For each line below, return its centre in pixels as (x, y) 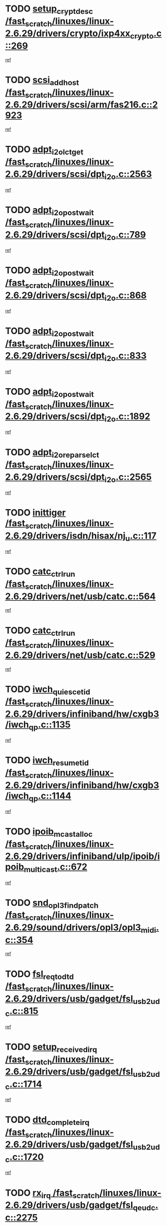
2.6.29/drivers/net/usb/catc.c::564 (81, 596)
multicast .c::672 (56, 868)
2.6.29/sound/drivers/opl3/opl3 (73, 928)
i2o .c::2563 (128, 175)
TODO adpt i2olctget (44, 150)
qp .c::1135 (50, 725)
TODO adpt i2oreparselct (52, 453)
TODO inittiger (35, 513)
